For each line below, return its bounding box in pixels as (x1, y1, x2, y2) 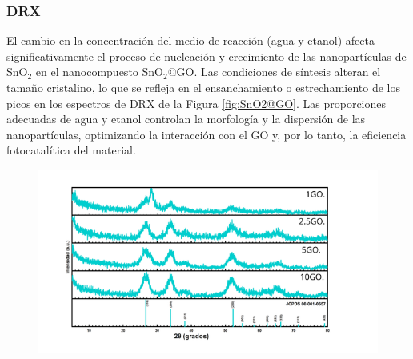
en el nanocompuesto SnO (35, 63, 163, 80)
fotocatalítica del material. (6, 142, 136, 158)
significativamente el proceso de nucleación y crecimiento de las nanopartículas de (6, 47, 407, 64)
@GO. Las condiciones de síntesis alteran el (167, 63, 381, 80)
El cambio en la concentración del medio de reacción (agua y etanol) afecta (6, 32, 375, 49)
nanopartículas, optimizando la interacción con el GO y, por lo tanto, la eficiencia (6, 126, 407, 142)
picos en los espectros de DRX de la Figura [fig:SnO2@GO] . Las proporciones (6, 94, 387, 111)
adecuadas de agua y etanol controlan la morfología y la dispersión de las (6, 110, 366, 127)
